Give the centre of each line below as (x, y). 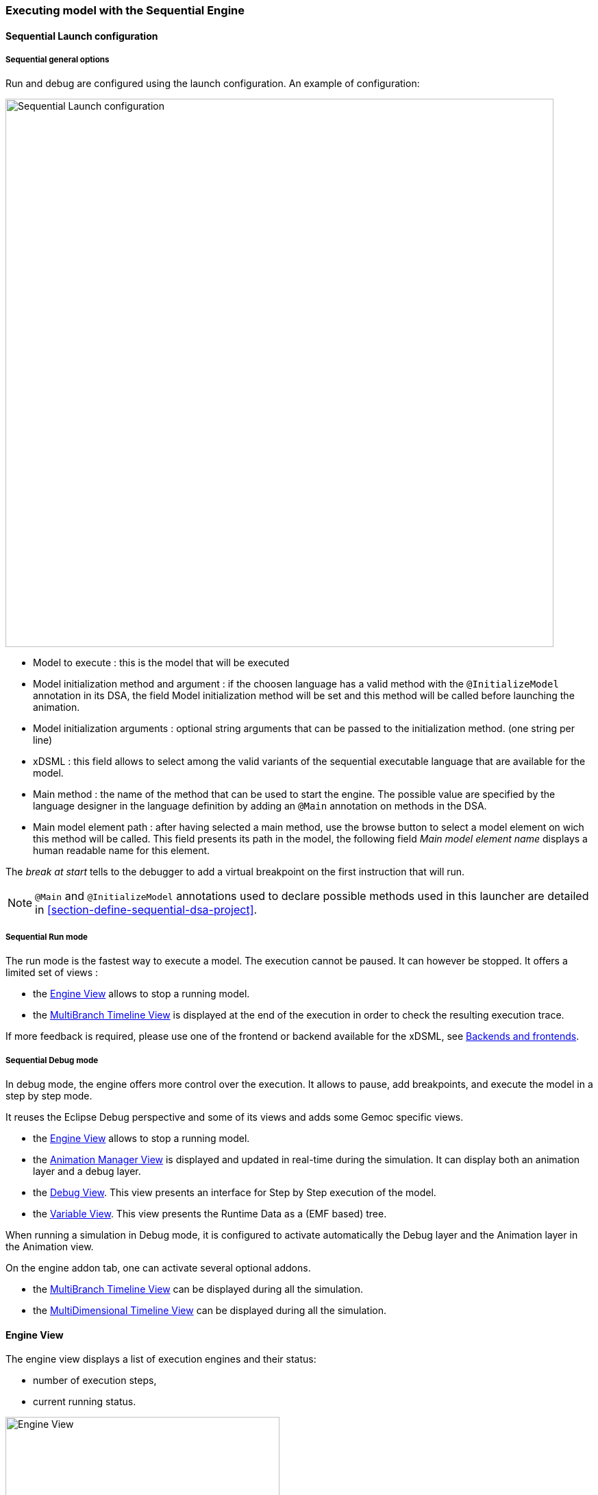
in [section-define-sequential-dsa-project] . (146, 910)
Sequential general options (58, 60)
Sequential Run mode (47, 937)
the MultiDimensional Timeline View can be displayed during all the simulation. (210, 1310)
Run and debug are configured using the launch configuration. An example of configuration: (213, 84)
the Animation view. (50, 1246)
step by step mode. (49, 1095)
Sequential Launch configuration (82, 36)
